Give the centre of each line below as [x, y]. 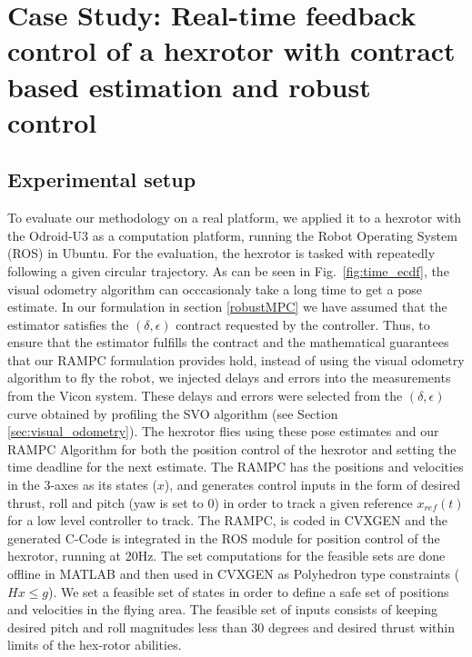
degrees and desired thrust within [362, 627]
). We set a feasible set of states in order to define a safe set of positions [249, 591]
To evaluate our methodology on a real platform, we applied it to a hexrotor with [235, 218]
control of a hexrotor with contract [231, 50]
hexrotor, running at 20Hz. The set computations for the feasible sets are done [226, 556]
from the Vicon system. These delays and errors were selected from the [205, 396]
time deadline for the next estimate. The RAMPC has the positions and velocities [236, 467]
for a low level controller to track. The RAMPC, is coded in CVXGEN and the [227, 520]
